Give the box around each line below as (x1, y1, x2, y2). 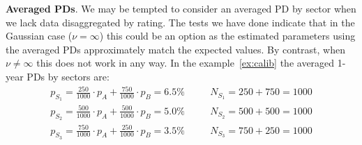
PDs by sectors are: (27, 69, 110, 83)
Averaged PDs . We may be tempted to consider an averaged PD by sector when (6, 1, 356, 15)
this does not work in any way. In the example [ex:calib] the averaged (36, 56, 335, 70)
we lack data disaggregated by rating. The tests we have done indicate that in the (6, 15, 355, 29)
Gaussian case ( (6, 28, 73, 43)
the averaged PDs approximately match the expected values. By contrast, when (6, 42, 346, 56)
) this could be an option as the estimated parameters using (99, 28, 356, 43)
